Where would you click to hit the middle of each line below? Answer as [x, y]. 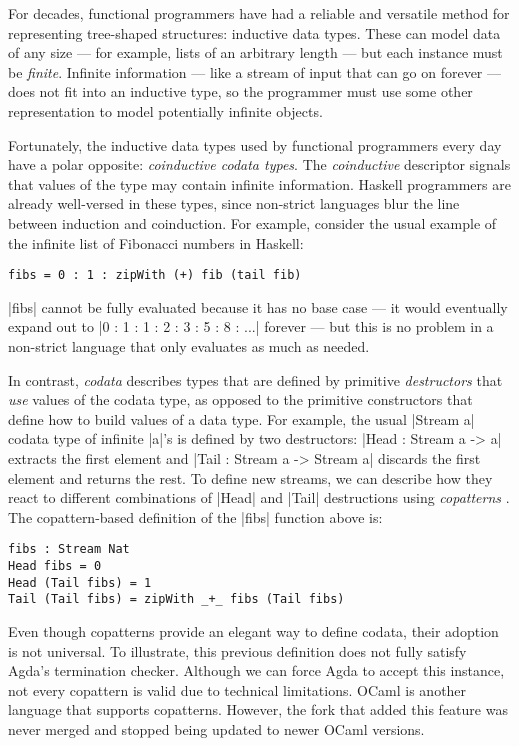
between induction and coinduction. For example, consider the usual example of [252, 222]
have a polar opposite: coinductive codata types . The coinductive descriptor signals [259, 164]
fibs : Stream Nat [69, 549]
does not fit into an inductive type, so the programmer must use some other [240, 91]
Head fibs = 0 [55, 565]
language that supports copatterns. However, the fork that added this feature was [258, 709]
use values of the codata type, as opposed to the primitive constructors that [240, 399]
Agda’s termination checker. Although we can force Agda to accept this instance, [256, 670]
